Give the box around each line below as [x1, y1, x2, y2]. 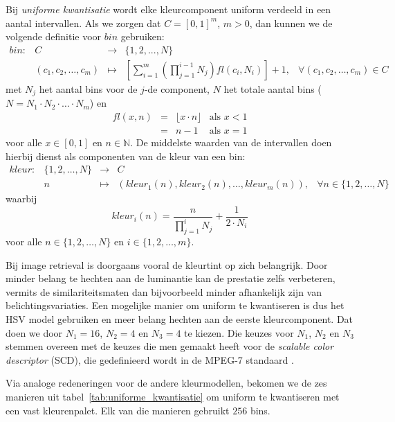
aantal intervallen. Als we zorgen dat [6, 15, 161, 30]
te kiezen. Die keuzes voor [184, 325, 294, 340]
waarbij [6, 191, 37, 206]
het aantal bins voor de [39, 81, 138, 96]
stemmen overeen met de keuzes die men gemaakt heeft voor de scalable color [6, 339, 334, 353]
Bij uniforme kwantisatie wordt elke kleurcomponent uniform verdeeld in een [6, 2, 331, 16]
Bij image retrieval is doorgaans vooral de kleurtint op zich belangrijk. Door [6, 257, 328, 272]
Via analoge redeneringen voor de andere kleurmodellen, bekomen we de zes [6, 376, 327, 390]
